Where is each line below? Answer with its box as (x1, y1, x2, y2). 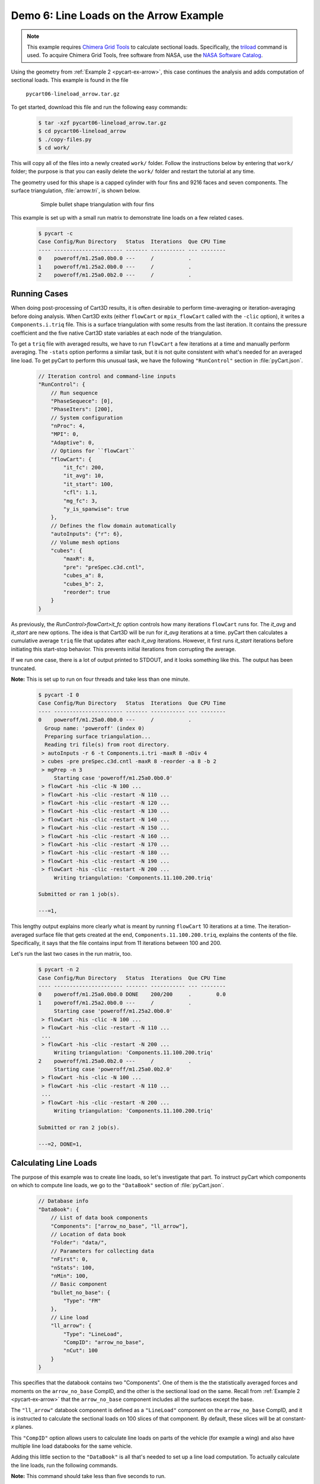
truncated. (11, 665, 37, 672)
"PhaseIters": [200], (50, 406, 114, 413)
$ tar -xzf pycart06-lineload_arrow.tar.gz (38, 119, 167, 126)
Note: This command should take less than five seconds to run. (11, 1473, 166, 1480)
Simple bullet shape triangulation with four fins (40, 201, 154, 208)
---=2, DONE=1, (38, 1140, 82, 1147)
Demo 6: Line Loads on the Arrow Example (11, 9, 224, 22)
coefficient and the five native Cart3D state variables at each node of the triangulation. (11, 329, 222, 337)
